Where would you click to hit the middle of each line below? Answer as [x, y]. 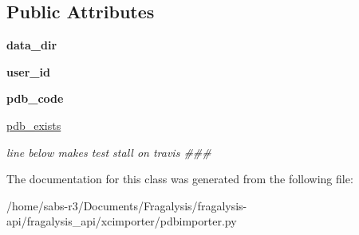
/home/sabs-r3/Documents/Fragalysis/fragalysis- [127, 205]
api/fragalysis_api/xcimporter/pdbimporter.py [122, 221]
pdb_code [35, 98]
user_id [28, 71]
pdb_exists [34, 125]
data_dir [32, 45]
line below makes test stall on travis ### [109, 152]
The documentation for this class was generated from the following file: [180, 179]
